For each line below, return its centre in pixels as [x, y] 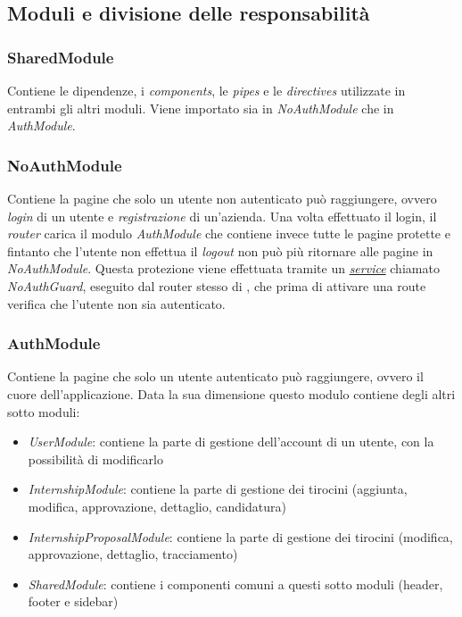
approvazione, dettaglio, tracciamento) [133, 554]
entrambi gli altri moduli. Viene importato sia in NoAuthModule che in [201, 108]
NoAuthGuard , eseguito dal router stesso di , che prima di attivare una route [217, 285]
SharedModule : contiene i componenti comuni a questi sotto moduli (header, [235, 584]
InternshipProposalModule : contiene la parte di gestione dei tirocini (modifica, [240, 536]
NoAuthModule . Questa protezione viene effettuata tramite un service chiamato [223, 268]
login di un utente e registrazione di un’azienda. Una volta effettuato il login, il [222, 216]
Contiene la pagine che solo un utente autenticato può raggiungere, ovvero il [215, 376]
